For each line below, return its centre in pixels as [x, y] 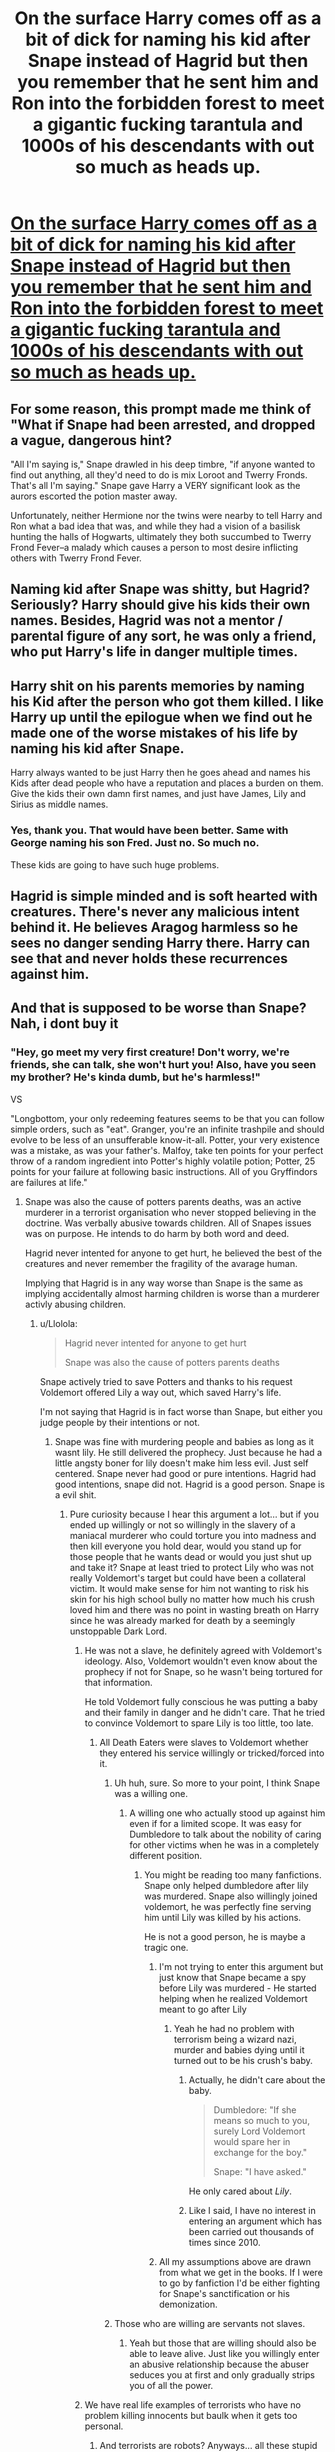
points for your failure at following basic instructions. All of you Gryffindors [164, 1171]
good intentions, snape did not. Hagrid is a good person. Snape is [189, 1484]
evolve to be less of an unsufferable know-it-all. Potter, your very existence [165, 1139]
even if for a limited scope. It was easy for [215, 1823]
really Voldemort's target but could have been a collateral [188, 1578]
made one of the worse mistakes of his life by [154, 732]
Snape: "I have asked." [260, 2171]
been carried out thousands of [251, 2231]
